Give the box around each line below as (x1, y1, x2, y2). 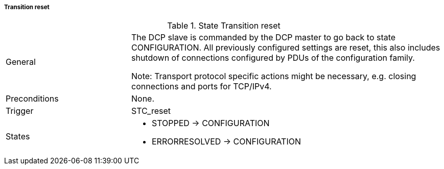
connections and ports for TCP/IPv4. (131, 81, 272, 92)
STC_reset (131, 106, 171, 116)
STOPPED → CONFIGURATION (151, 118, 270, 129)
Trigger (6, 106, 34, 116)
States (6, 131, 30, 142)
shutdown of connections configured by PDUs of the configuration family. (131, 53, 415, 63)
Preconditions (6, 93, 59, 104)
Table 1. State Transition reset (167, 20, 281, 31)
